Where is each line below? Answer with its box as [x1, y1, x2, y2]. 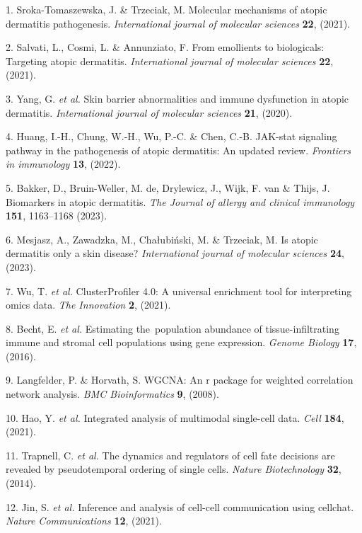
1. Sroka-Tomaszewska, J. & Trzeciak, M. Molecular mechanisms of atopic [6, 2, 327, 16]
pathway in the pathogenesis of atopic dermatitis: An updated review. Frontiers [6, 142, 351, 157]
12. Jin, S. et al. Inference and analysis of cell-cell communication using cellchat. [6, 499, 354, 514]
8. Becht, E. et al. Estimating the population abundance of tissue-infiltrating [6, 321, 339, 336]
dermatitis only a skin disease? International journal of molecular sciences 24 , [6, 246, 344, 260]
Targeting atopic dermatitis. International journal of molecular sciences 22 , [6, 53, 334, 68]
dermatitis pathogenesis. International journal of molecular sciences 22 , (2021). [6, 16, 351, 30]
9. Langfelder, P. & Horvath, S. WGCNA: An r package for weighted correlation [6, 372, 354, 387]
